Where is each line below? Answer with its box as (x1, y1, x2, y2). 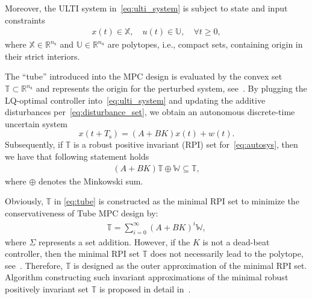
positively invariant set (5, 283, 89, 295)
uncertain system (5, 117, 68, 130)
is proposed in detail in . (99, 283, 191, 295)
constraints (5, 13, 45, 26)
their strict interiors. (5, 49, 80, 62)
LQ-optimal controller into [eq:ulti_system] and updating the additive (5, 93, 266, 106)
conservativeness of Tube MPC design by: (5, 206, 158, 219)
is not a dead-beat (202, 235, 270, 248)
